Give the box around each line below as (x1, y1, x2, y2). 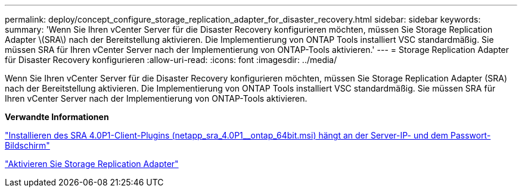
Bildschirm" (5, 140, 50, 150)
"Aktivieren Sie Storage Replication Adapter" (5, 159, 179, 169)
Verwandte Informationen (5, 112, 109, 122)
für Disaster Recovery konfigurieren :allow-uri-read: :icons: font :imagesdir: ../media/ (5, 55, 337, 65)
